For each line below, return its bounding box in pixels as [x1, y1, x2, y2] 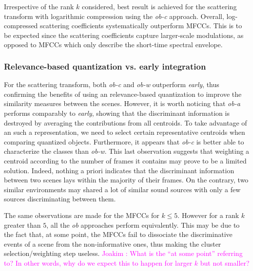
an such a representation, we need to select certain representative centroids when [4, 127, 245, 137]
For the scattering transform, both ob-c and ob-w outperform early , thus [4, 79, 219, 90]
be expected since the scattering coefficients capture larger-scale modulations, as [4, 30, 244, 40]
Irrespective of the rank [4, 1, 74, 11]
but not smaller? [200, 257, 250, 268]
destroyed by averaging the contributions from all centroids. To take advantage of [4, 117, 247, 127]
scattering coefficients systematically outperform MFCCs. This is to [40, 20, 242, 31]
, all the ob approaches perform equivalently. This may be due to [46, 219, 240, 230]
